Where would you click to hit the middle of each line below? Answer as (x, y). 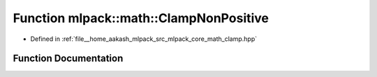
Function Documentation (68, 59)
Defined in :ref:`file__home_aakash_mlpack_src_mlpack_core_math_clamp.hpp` (144, 39)
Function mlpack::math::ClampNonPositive (141, 18)
